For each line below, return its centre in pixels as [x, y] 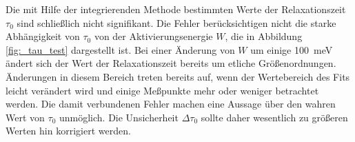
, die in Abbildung [264, 36]
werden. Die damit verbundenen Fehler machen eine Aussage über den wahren [171, 104]
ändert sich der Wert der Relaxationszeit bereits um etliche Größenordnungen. [171, 63]
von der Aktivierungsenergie [153, 36]
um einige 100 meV [292, 49]
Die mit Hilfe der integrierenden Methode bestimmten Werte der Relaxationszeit [176, 9]
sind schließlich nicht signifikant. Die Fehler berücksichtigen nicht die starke [176, 22]
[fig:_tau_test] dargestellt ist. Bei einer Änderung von [120, 49]
